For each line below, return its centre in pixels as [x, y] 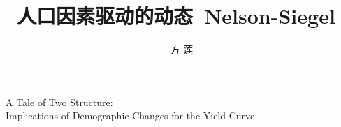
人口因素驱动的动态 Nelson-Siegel [176, 16]
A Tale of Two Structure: [59, 102]
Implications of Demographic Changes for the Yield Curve [130, 115]
